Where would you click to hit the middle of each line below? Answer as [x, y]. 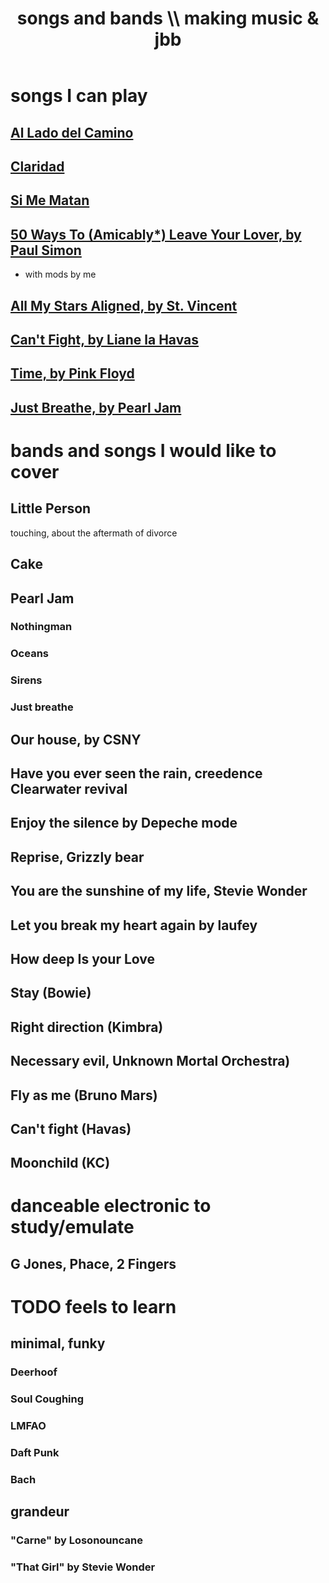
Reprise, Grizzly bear [77, 857]
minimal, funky [58, 1343]
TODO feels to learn [93, 1307]
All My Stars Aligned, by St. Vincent [124, 305]
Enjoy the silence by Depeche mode [124, 823]
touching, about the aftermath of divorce [94, 533]
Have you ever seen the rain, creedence [136, 773]
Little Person [51, 508]
